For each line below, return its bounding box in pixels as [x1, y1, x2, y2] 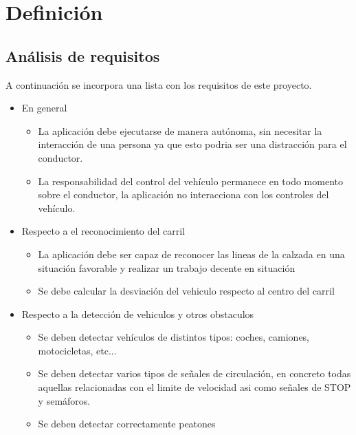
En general [21, 100, 67, 115]
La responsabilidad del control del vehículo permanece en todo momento [38, 173, 343, 188]
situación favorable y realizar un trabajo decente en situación [38, 260, 296, 275]
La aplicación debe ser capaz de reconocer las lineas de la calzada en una [38, 246, 345, 261]
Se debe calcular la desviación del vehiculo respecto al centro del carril [38, 284, 335, 298]
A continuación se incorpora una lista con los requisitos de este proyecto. [5, 77, 312, 92]
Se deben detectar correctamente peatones [38, 416, 216, 431]
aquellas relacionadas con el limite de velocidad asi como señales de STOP [38, 380, 351, 394]
